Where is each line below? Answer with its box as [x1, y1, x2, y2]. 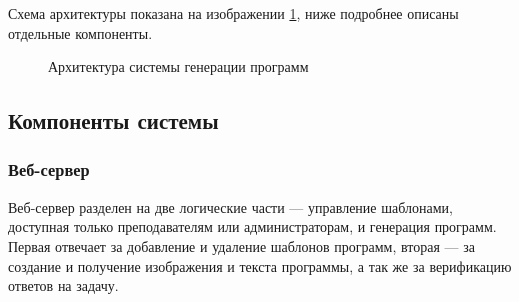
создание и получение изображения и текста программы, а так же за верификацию [8, 255, 512, 276]
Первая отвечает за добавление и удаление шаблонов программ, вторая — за [8, 235, 475, 256]
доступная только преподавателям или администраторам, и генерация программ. [8, 216, 497, 237]
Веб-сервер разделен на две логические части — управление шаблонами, [8, 196, 453, 217]
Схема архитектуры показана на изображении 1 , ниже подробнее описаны [8, 3, 459, 23]
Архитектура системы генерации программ [48, 56, 309, 77]
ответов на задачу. [8, 275, 119, 296]
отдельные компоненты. [8, 22, 153, 43]
